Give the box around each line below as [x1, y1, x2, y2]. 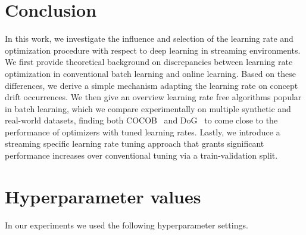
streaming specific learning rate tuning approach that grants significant [5, 137, 264, 150]
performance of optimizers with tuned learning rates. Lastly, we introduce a [5, 125, 280, 138]
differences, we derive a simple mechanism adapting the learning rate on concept [5, 79, 298, 91]
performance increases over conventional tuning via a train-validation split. [5, 149, 278, 162]
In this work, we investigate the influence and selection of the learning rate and [5, 32, 293, 45]
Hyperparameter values [5, 184, 201, 208]
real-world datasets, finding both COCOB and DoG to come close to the [5, 114, 278, 126]
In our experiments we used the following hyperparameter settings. [5, 218, 248, 231]
